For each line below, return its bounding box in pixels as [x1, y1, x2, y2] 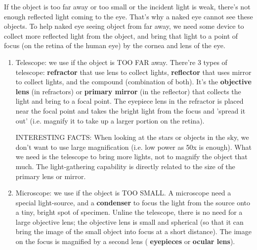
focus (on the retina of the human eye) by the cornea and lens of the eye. [4, 40, 225, 51]
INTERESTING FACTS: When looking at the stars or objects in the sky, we [15, 132, 249, 142]
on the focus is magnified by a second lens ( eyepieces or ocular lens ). [15, 236, 235, 247]
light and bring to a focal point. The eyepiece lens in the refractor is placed [15, 96, 244, 106]
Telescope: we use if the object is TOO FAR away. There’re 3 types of [15, 57, 227, 67]
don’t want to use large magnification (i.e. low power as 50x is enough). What [15, 141, 252, 152]
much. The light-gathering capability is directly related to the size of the [15, 161, 235, 171]
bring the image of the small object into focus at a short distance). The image [15, 226, 252, 237]
